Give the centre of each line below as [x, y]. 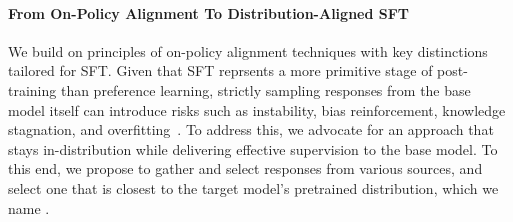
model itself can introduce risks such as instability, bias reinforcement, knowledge [257, 109]
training [32, 89]
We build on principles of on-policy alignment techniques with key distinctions [248, 50]
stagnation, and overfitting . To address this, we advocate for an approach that [251, 129]
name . [29, 207]
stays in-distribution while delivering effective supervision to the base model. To [253, 148]
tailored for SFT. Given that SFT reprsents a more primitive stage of [220, 70]
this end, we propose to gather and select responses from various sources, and [245, 168]
